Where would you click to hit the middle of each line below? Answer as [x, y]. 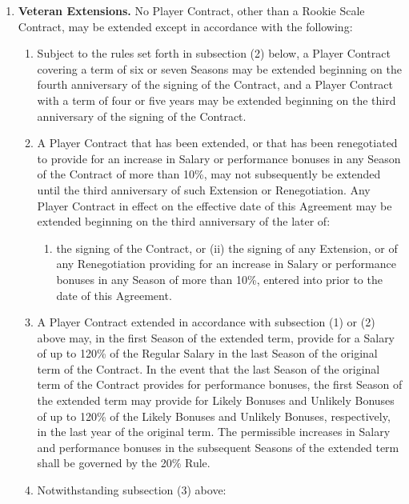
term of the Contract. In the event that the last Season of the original [209, 368]
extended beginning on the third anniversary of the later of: [184, 221]
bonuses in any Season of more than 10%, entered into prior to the [219, 279]
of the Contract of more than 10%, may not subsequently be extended [209, 174]
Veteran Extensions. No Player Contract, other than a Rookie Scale [191, 10]
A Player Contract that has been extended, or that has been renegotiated [217, 143]
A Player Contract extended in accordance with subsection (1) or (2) [206, 322]
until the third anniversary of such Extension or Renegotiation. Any [204, 189]
